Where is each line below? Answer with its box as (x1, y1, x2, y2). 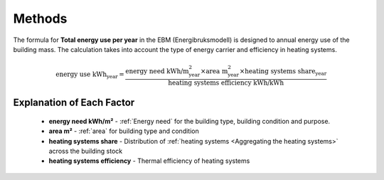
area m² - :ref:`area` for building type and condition (48, 127, 199, 135)
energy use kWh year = (55, 70, 124, 80)
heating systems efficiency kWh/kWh (168, 78, 284, 87)
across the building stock (48, 147, 123, 155)
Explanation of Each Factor (13, 97, 135, 109)
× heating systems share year (239, 67, 327, 77)
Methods (13, 11, 68, 26)
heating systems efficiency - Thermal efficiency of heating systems (48, 157, 250, 165)
